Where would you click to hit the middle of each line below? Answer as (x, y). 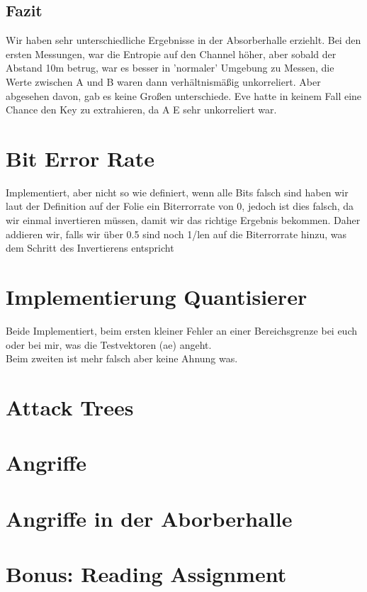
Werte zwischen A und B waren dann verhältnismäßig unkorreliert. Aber (163, 81)
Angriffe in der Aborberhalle (149, 518)
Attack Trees (70, 407)
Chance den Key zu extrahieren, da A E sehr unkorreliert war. (141, 110)
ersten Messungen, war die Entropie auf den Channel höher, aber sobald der (171, 54)
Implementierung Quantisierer (157, 297)
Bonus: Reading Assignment (146, 574)
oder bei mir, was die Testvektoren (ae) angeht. (109, 344)
